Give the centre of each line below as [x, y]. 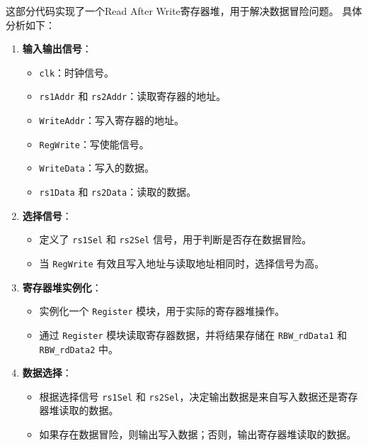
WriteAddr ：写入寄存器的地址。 [112, 120]
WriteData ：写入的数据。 [97, 168]
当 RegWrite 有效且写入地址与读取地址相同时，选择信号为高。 [182, 263]
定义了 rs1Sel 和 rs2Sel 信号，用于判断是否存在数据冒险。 [176, 239]
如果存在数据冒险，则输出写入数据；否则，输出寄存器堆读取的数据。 [198, 434]
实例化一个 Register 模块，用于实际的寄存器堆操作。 [162, 311]
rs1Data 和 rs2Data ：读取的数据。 [118, 192]
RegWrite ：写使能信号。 [94, 144]
